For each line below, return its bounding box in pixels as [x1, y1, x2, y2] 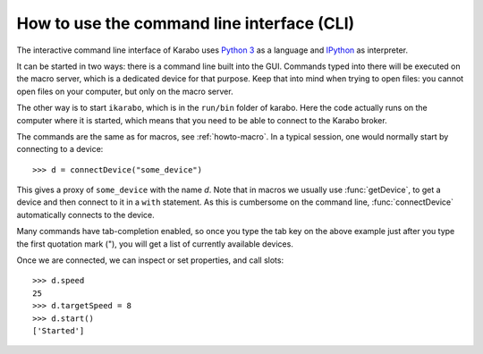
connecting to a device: [16, 144, 104, 155]
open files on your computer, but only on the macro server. [16, 86, 233, 97]
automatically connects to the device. [16, 209, 156, 220]
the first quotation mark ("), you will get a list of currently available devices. [16, 238, 294, 249]
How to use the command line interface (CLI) [16, 13, 355, 33]
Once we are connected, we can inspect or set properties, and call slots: [16, 255, 284, 265]
